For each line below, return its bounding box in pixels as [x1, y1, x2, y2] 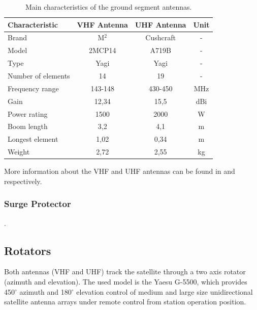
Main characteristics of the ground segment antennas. [25, 2, 192, 12]
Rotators [4, 242, 51, 258]
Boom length [8, 121, 48, 132]
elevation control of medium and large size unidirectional [76, 286, 253, 297]
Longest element [8, 134, 58, 144]
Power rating [8, 108, 48, 119]
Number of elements [8, 70, 70, 81]
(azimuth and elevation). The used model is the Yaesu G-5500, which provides [4, 276, 247, 287]
